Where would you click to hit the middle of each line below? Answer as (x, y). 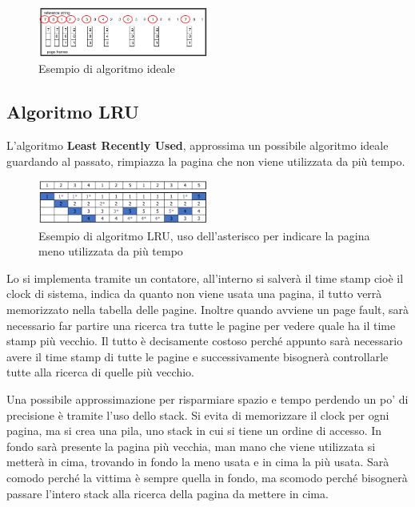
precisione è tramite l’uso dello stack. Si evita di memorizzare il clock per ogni (198, 414)
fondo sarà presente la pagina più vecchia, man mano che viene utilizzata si (191, 446)
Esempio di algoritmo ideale (107, 68)
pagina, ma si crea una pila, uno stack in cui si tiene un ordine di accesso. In (194, 431)
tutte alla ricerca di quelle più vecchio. (100, 372)
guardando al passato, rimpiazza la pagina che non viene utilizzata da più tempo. (206, 161)
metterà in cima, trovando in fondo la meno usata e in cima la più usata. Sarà (198, 462)
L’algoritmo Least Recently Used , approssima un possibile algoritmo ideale (198, 145)
